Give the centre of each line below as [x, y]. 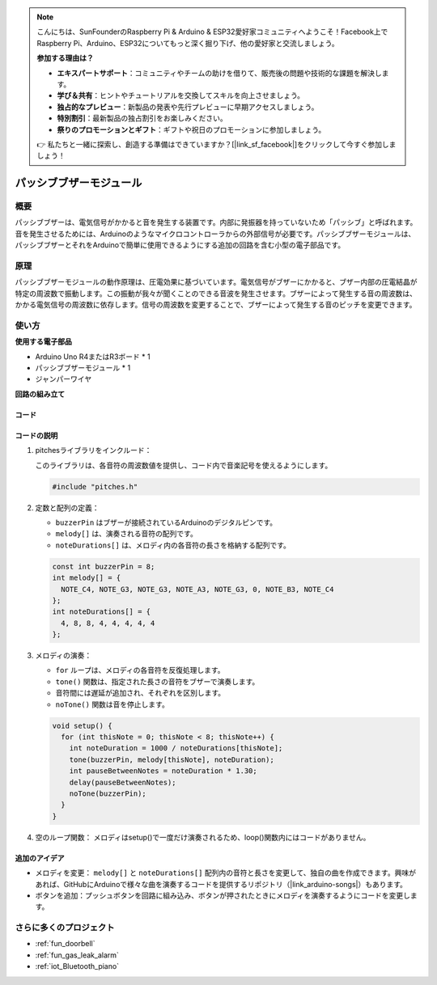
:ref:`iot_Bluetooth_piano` [77, 966]
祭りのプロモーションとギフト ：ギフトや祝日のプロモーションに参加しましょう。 [191, 129]
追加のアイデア [40, 858]
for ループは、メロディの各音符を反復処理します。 [140, 670]
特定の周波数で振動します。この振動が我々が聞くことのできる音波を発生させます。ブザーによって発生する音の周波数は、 [216, 293]
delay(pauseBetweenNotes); [123, 782]
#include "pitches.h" [95, 486]
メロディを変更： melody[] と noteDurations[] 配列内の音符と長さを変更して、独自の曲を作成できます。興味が [226, 873]
